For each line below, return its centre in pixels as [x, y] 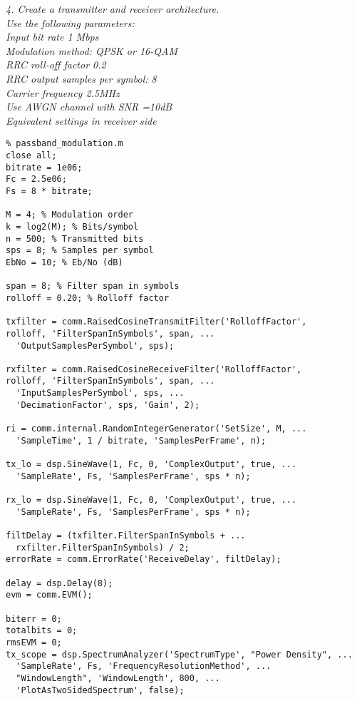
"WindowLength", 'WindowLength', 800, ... [118, 678]
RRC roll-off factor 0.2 [56, 65]
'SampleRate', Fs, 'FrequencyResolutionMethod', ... [144, 666]
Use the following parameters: [70, 22]
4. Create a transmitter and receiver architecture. [113, 9]
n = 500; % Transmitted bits [75, 239]
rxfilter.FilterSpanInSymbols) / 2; [103, 547]
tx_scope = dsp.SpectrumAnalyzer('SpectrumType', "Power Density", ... [179, 654]
